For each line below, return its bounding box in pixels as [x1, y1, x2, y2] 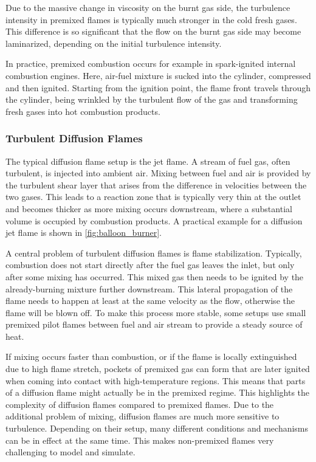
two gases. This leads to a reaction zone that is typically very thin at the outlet [5, 190, 301, 203]
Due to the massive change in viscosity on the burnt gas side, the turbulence [5, 1, 290, 13]
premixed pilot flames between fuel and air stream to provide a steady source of [5, 318, 303, 331]
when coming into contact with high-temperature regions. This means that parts [5, 374, 306, 387]
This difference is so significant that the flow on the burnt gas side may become [5, 25, 301, 38]
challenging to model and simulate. [5, 446, 136, 458]
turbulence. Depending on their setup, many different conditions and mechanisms [5, 422, 309, 435]
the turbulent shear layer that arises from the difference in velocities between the [5, 178, 307, 191]
